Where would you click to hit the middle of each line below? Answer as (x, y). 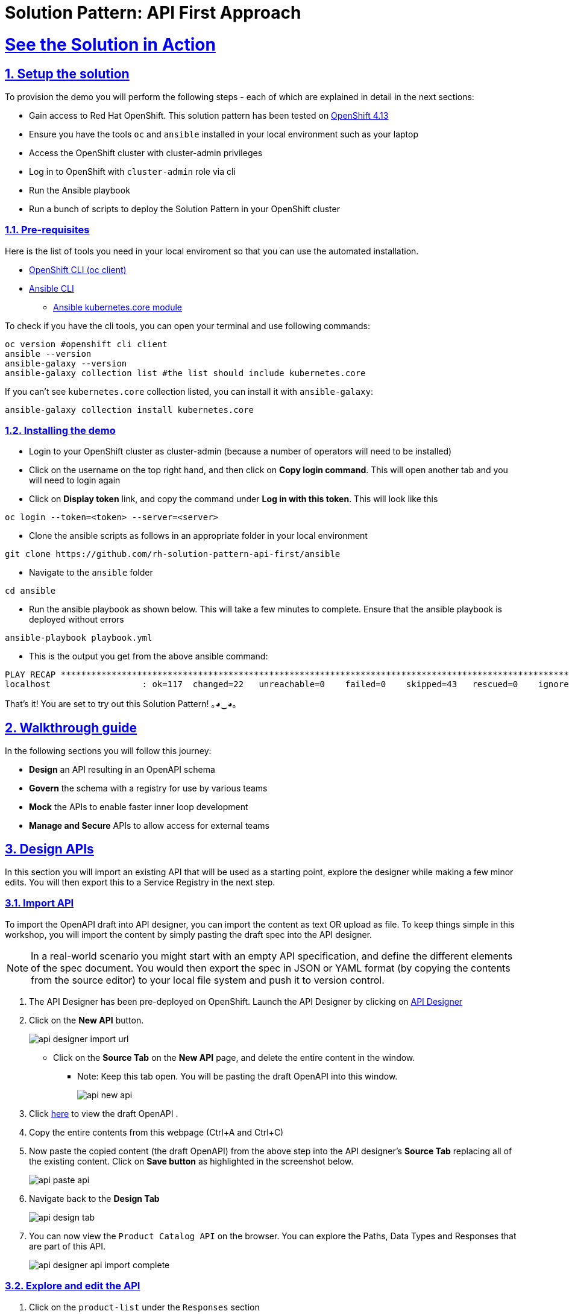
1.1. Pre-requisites (47, 230)
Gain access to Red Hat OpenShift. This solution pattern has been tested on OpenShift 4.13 (209, 115)
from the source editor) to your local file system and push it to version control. (208, 980)
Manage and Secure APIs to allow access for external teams (149, 826)
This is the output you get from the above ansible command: (149, 656)
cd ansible (30, 591)
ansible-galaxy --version (66, 363)
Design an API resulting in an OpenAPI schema (122, 770)
